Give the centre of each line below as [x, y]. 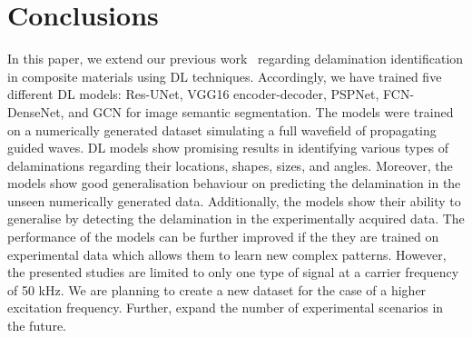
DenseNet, [36, 111]
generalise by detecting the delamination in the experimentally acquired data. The [236, 219]
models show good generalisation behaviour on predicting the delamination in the [234, 183]
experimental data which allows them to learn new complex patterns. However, [227, 254]
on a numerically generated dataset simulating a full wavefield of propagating [222, 129]
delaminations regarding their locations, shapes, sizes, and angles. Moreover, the [230, 165]
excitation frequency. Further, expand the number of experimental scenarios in [226, 308]
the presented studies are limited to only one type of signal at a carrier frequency [233, 272]
